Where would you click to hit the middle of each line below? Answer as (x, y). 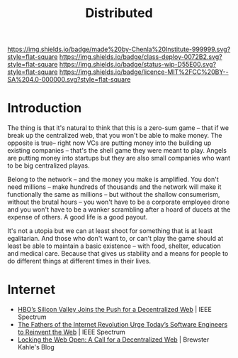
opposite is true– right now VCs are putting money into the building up (109, 143)
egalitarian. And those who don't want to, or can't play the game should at (115, 239)
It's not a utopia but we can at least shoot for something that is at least (110, 231)
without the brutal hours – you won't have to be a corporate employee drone (119, 202)
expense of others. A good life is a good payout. (78, 217)
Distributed (119, 13)
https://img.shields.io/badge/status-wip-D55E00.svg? (138, 65)
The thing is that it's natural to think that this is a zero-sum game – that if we (118, 128)
